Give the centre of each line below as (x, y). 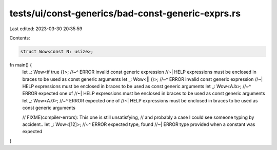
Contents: (20, 38)
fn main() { (21, 65)
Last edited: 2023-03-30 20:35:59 (46, 29)
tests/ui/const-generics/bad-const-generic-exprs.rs (125, 13)
